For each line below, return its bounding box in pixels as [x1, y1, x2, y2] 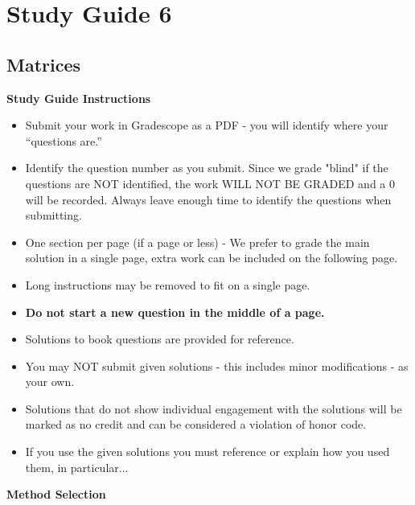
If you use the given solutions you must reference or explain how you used [25, 443, 390, 460]
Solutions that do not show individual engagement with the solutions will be [25, 400, 402, 417]
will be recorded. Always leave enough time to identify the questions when [25, 191, 392, 207]
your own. [25, 373, 75, 390]
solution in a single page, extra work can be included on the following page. [25, 249, 398, 266]
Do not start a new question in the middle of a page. [25, 303, 325, 320]
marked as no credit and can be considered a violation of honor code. [25, 416, 367, 433]
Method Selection [6, 486, 106, 503]
